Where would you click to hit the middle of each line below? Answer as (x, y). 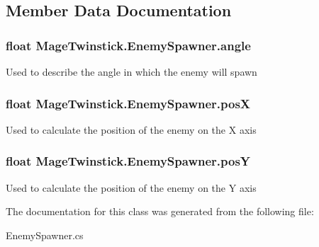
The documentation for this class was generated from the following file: (160, 211)
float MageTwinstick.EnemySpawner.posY (128, 161)
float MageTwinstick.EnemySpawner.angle (128, 45)
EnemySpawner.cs (45, 235)
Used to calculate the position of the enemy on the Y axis (131, 187)
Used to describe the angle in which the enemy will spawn (131, 71)
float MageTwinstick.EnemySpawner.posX (128, 103)
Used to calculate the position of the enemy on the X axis (131, 129)
